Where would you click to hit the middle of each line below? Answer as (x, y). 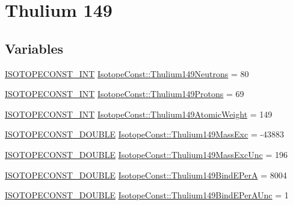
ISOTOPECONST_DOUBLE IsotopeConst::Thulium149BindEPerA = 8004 (146, 175)
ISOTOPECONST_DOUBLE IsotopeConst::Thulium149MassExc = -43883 (145, 134)
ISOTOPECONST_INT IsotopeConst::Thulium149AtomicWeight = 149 (139, 114)
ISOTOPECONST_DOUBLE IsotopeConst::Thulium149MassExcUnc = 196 (146, 154)
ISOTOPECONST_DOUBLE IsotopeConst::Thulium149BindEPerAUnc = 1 (147, 195)
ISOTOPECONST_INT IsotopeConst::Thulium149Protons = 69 (125, 94)
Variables (34, 48)
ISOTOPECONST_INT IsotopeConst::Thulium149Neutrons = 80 (127, 73)
